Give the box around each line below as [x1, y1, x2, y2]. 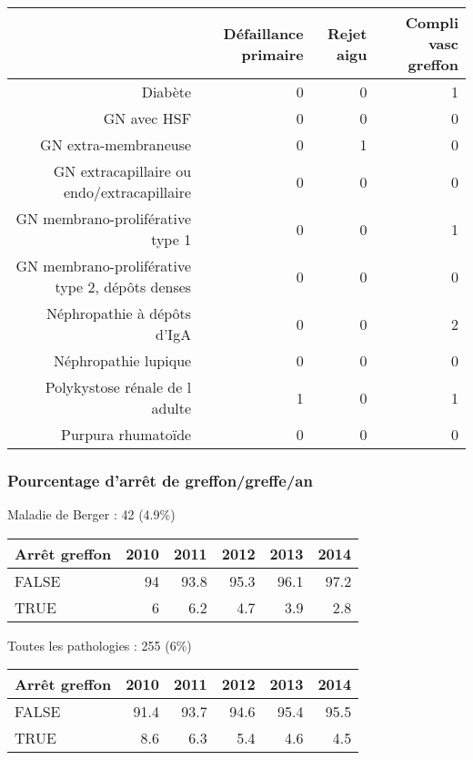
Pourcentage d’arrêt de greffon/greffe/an [7, 468, 313, 491]
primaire [241, 43, 304, 65]
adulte [151, 397, 192, 418]
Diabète [141, 81, 192, 102]
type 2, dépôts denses [55, 276, 192, 297]
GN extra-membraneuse [40, 134, 192, 155]
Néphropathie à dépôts [45, 303, 192, 324]
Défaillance [223, 22, 304, 44]
